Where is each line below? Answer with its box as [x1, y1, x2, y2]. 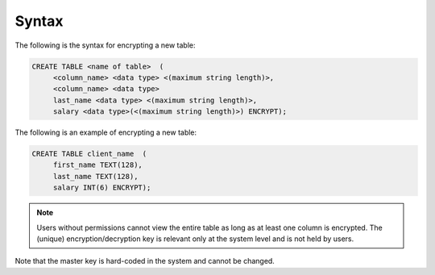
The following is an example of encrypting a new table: [14, 127, 197, 137]
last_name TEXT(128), [52, 172, 139, 181]
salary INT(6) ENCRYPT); [52, 183, 151, 193]
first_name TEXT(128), [52, 160, 143, 169]
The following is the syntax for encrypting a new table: [14, 40, 196, 50]
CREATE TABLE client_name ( [31, 149, 147, 159]
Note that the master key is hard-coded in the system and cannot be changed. [14, 256, 275, 266]
